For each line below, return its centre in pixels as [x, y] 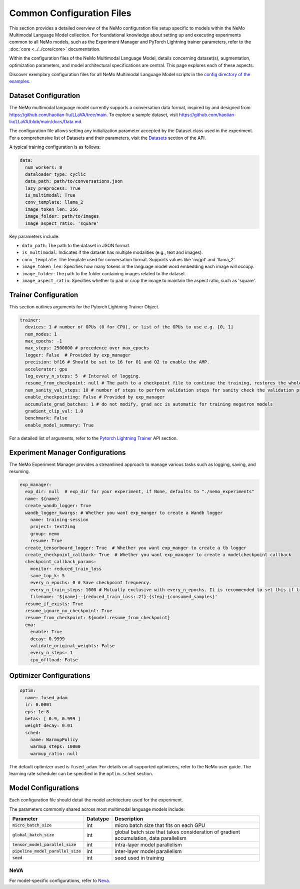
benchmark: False [46, 418]
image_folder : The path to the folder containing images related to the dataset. [104, 273]
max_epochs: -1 [44, 341]
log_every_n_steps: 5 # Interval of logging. [83, 376]
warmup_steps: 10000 [55, 747]
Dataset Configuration [45, 96]
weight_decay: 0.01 [49, 726]
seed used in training [139, 857]
